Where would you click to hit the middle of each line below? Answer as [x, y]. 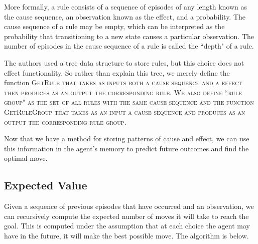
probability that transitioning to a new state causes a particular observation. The [129, 36]
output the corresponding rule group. [65, 121]
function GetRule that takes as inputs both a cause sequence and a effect [123, 82]
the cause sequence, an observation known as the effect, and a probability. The [125, 16]
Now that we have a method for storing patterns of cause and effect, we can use [127, 139]
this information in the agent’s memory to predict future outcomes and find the [126, 148]
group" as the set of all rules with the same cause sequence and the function [129, 102]
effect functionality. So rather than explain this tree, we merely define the [117, 72]
